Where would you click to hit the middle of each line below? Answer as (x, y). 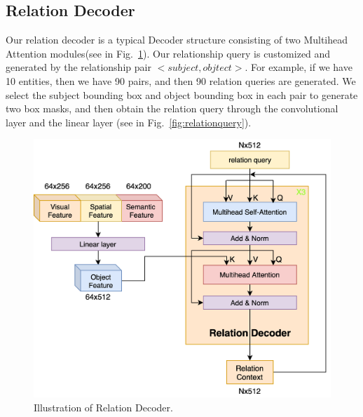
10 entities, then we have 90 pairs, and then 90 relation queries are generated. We (181, 80)
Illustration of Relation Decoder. (103, 407)
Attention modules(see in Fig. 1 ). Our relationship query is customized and (168, 53)
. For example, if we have (299, 67)
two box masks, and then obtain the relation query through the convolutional (172, 108)
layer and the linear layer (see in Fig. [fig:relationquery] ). (129, 122)
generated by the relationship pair (78, 67)
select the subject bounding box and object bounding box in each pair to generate (182, 94)
